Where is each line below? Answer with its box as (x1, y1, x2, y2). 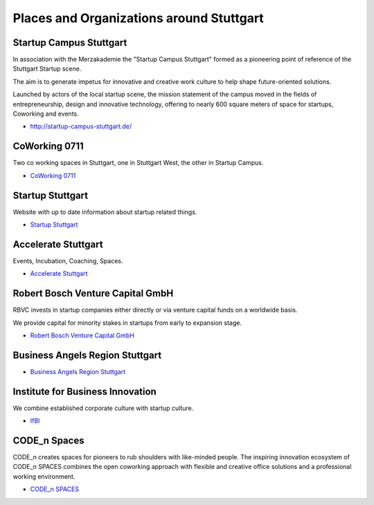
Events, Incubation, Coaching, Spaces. (12, 256, 123, 265)
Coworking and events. (12, 109, 79, 118)
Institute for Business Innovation (12, 385, 157, 398)
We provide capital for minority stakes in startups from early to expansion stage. (12, 319, 242, 327)
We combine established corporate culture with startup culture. (12, 404, 194, 412)
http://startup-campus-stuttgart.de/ (30, 122, 132, 131)
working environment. (12, 472, 75, 481)
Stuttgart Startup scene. (12, 64, 82, 73)
